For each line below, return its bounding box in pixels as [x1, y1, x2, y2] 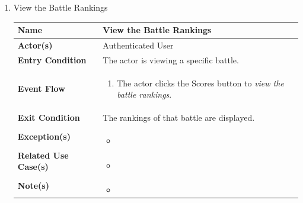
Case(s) [17, 160, 49, 173]
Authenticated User [103, 38, 174, 51]
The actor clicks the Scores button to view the [117, 76, 284, 89]
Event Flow [17, 82, 65, 95]
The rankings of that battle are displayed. [103, 111, 255, 124]
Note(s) [17, 179, 49, 192]
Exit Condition [17, 111, 80, 124]
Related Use [17, 149, 69, 161]
